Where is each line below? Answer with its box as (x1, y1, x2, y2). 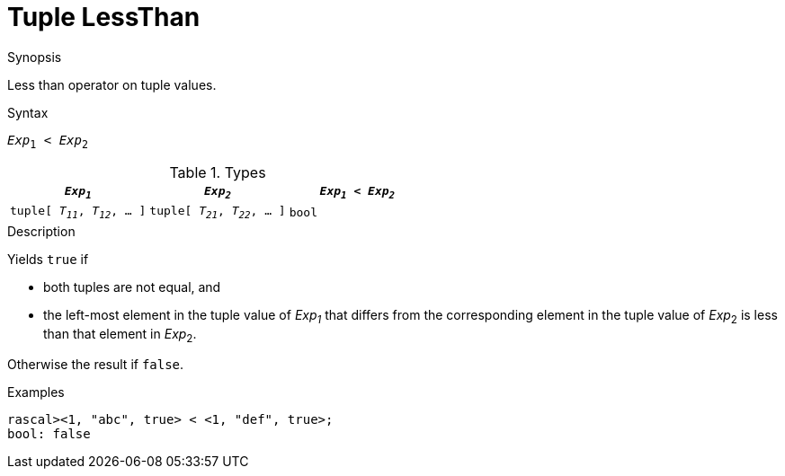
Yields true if (7, 251, 89, 267)
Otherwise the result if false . (7, 357, 184, 373)
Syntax (7, 104, 49, 120)
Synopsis (7, 48, 62, 65)
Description (7, 223, 76, 239)
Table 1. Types (169, 163, 266, 181)
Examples (7, 384, 65, 401)
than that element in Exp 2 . (43, 325, 197, 345)
